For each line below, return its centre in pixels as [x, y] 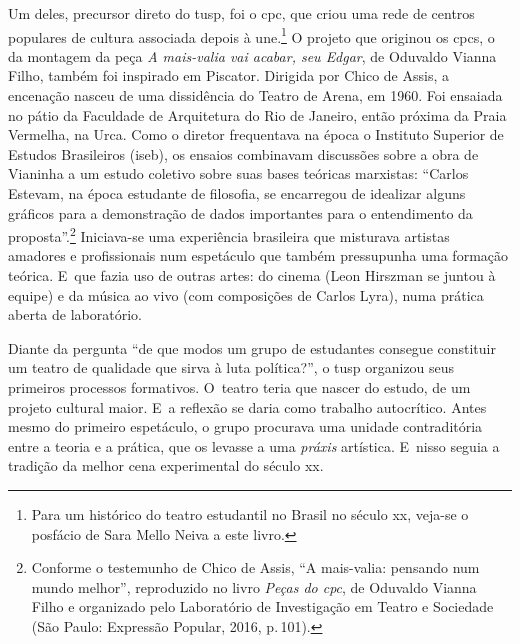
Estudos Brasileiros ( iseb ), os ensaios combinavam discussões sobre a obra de [243, 153]
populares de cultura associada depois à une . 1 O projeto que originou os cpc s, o [251, 35]
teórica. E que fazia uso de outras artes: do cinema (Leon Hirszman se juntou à [252, 275]
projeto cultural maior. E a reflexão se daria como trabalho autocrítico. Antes [247, 406]
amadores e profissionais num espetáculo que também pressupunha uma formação [258, 255]
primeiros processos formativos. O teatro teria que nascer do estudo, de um [239, 387]
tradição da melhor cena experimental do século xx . [166, 465]
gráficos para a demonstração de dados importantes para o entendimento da [240, 212]
